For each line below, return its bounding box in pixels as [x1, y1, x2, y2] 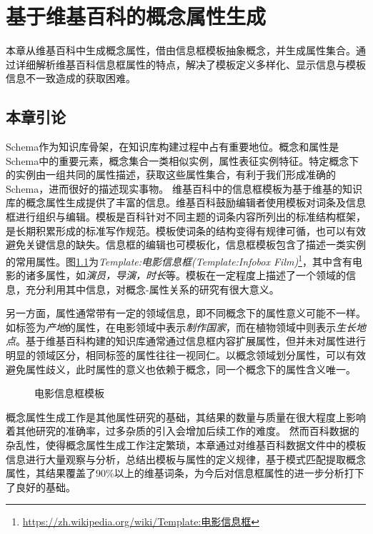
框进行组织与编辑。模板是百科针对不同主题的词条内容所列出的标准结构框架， [6, 209, 366, 224]
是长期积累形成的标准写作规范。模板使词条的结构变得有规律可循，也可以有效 [6, 223, 366, 238]
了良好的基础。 [6, 479, 76, 494]
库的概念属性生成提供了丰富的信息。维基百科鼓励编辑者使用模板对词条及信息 [6, 195, 366, 210]
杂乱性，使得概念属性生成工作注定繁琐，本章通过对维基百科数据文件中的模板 [6, 438, 366, 453]
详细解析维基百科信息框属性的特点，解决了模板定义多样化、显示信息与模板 [15, 56, 366, 71]
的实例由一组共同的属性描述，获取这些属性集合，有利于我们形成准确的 [6, 167, 336, 182]
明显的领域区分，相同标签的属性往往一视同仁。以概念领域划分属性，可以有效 [6, 348, 366, 363]
